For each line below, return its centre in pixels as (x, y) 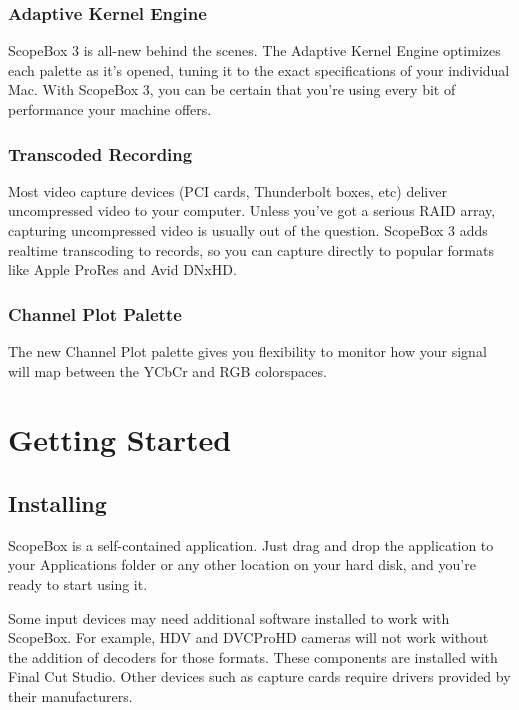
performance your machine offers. (110, 109)
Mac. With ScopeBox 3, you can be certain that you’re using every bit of (232, 89)
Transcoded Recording (100, 153)
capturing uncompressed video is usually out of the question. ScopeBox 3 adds (248, 230)
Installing (57, 502)
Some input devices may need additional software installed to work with (229, 617)
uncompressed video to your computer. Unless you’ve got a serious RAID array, (252, 210)
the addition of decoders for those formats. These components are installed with (253, 656)
